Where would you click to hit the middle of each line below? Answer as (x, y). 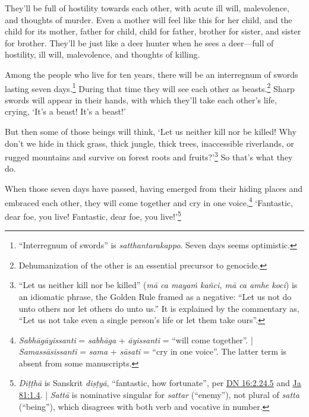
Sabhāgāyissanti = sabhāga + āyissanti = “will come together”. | (136, 339)
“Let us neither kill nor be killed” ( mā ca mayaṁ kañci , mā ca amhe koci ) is (158, 285)
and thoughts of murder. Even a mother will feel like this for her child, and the (149, 19)
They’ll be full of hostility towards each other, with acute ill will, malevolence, (147, 8)
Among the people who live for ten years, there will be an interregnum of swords (152, 74)
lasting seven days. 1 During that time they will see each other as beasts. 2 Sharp (150, 87)
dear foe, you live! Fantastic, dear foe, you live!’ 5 (93, 215)
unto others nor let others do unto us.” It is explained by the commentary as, (159, 308)
